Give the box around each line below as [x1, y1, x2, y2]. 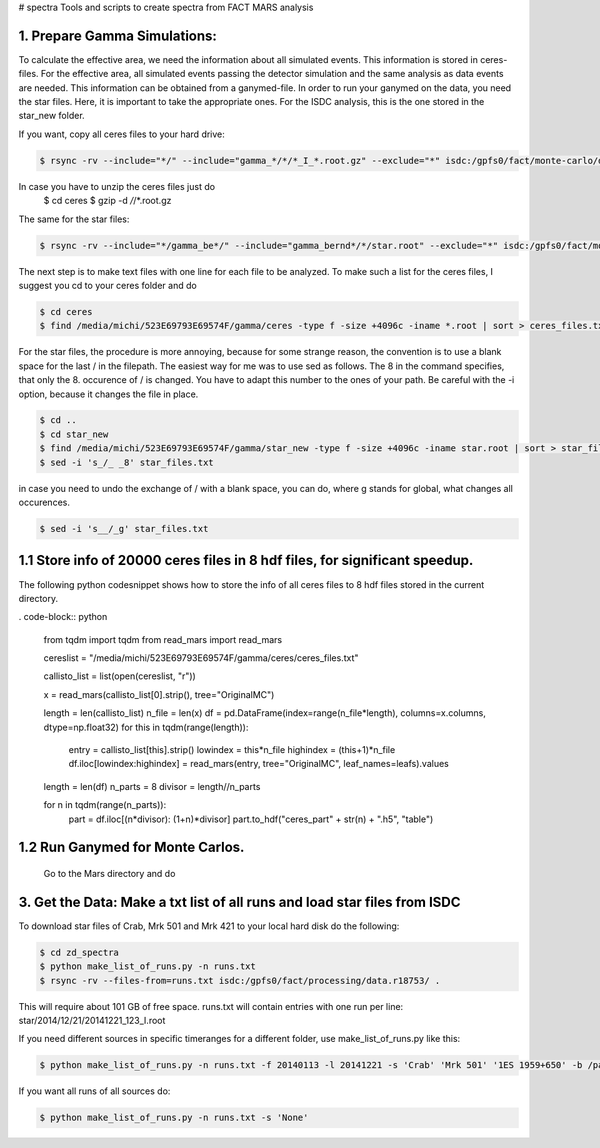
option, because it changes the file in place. [18, 388, 199, 400]
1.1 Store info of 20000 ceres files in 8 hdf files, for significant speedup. [18, 552, 474, 569]
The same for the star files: [18, 213, 130, 225]
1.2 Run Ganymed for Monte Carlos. [18, 839, 245, 856]
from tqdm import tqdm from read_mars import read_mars [43, 633, 283, 645]
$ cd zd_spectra [39, 946, 120, 958]
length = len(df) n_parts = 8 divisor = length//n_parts [43, 780, 261, 792]
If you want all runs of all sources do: [18, 1085, 171, 1097]
